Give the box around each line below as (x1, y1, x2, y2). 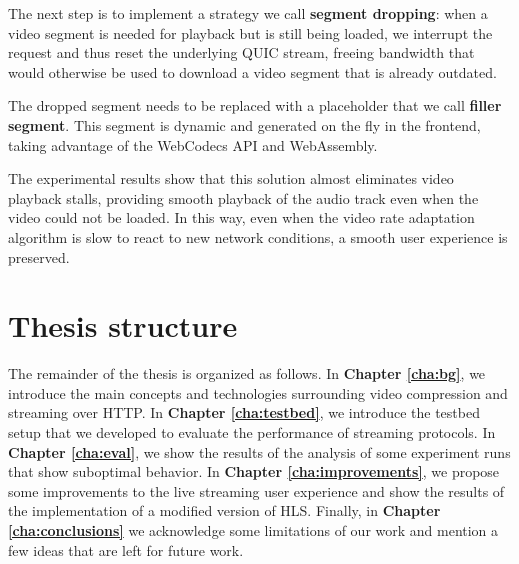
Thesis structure (8, 305, 238, 346)
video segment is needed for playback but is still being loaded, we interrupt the (8, 22, 493, 43)
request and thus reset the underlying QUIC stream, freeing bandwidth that (8, 42, 475, 63)
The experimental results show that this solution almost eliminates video (8, 168, 454, 189)
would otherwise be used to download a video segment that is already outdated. (8, 61, 497, 82)
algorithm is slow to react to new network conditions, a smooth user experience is (8, 226, 508, 247)
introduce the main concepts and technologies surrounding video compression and (8, 382, 508, 403)
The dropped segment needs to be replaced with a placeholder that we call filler (8, 95, 502, 116)
